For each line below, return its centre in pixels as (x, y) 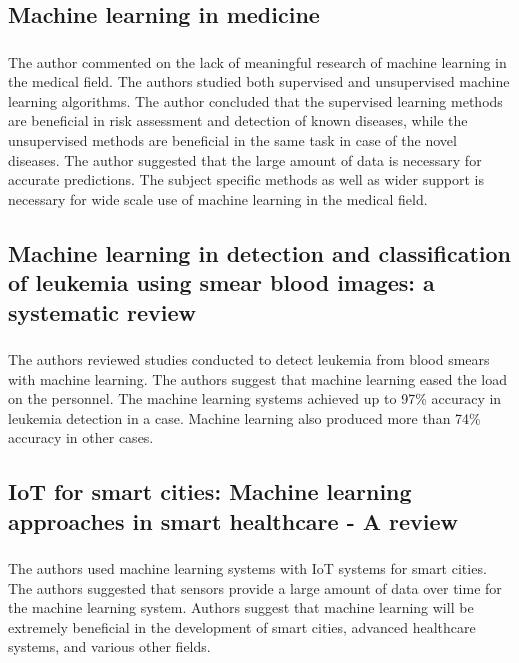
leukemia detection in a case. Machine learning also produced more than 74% (244, 417)
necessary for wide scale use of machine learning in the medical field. (218, 198)
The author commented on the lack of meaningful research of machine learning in (257, 61)
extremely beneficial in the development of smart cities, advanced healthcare (242, 626)
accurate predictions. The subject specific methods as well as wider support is (246, 179)
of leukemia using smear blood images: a (221, 282)
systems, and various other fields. (109, 646)
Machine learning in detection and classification (259, 252)
